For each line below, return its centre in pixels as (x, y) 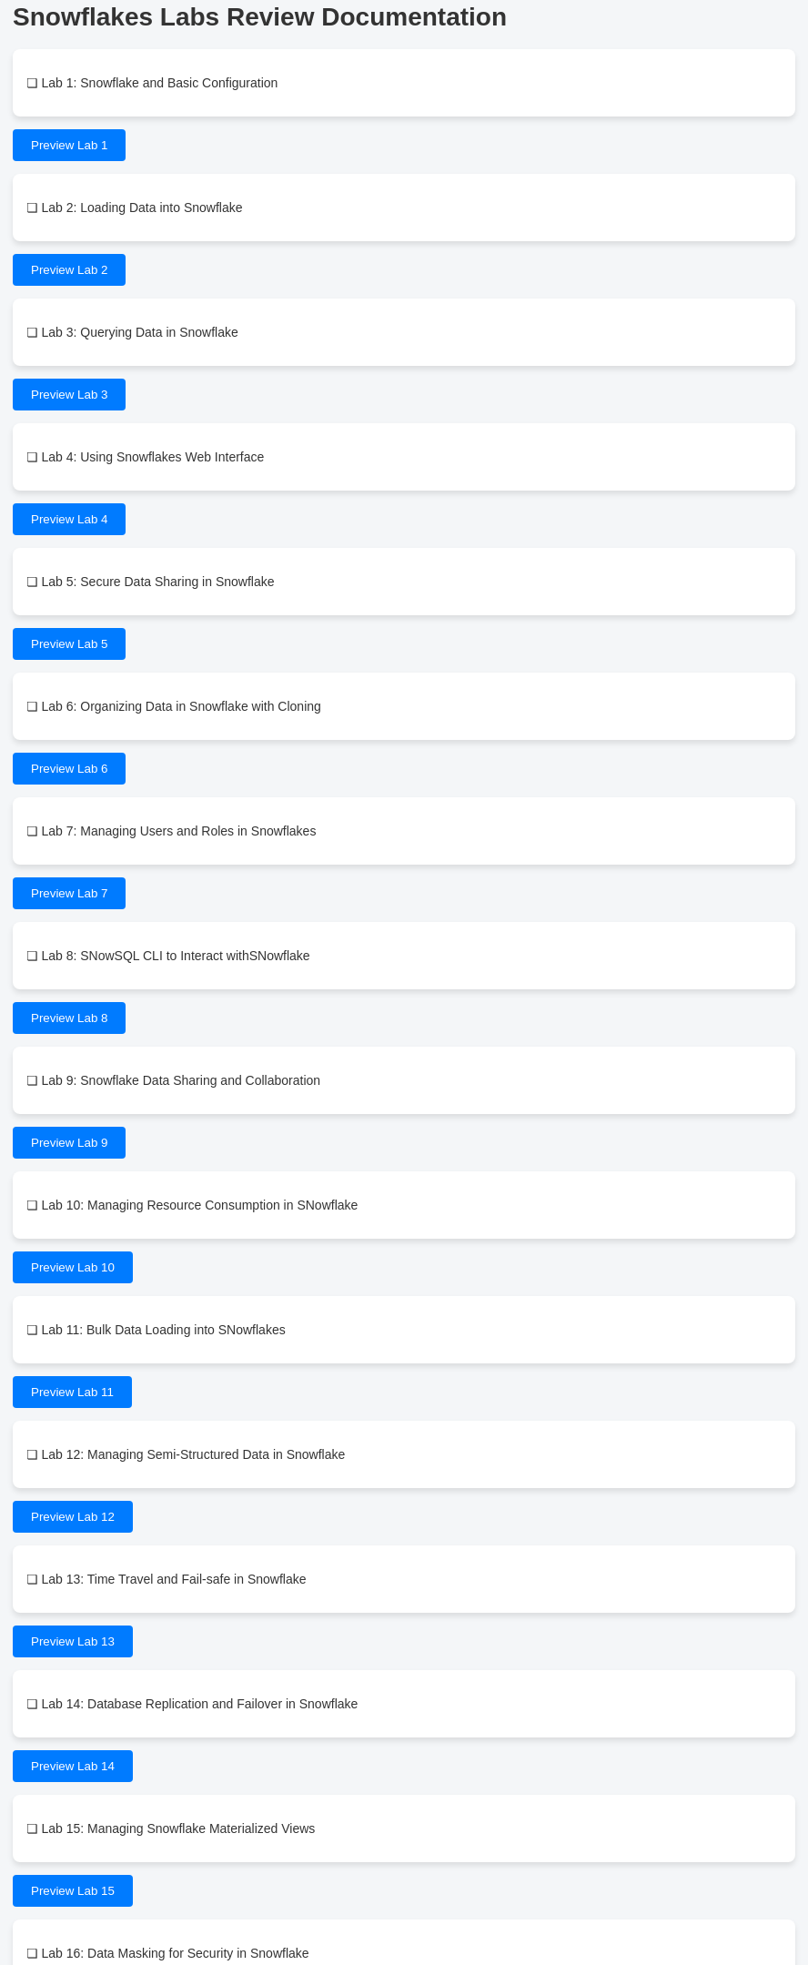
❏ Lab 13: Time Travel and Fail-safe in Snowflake (167, 1579)
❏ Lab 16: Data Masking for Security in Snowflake (168, 1953)
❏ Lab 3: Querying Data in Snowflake (132, 332)
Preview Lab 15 (73, 1890)
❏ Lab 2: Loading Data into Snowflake (135, 207)
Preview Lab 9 (70, 1142)
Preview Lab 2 (70, 269)
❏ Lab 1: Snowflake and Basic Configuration (152, 82)
